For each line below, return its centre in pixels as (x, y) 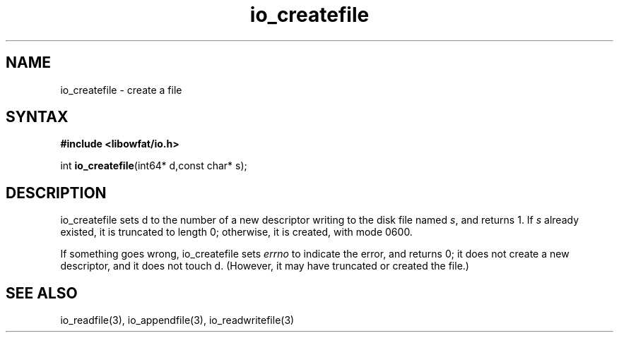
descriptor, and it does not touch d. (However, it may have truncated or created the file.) (265, 266)
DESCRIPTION (56, 193)
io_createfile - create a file (121, 90)
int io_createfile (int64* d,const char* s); (154, 166)
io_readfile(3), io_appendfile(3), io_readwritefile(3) (177, 320)
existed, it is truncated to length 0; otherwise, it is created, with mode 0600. (236, 232)
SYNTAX (37, 117)
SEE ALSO (42, 293)
